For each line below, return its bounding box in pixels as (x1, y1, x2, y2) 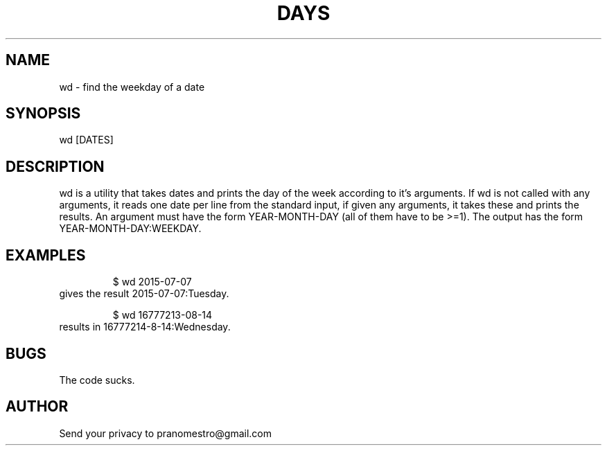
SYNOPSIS (6, 105, 81, 123)
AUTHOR (6, 398, 69, 416)
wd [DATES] (59, 134, 114, 146)
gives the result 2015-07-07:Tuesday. (59, 288, 229, 300)
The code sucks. (59, 373, 135, 386)
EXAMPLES (6, 246, 86, 264)
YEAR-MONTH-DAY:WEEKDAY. (59, 222, 202, 235)
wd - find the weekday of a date (59, 80, 205, 93)
